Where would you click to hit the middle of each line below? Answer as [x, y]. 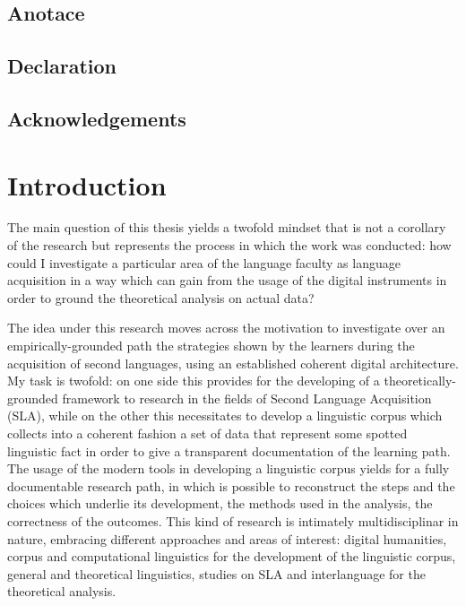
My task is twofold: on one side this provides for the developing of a [194, 381]
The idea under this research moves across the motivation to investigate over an [226, 328]
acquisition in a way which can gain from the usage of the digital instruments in [227, 280]
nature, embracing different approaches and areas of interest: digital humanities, [227, 538]
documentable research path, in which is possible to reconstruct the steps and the [231, 485]
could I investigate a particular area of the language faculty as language [204, 262]
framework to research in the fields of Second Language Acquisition [247, 398]
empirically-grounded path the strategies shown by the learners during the [211, 346]
